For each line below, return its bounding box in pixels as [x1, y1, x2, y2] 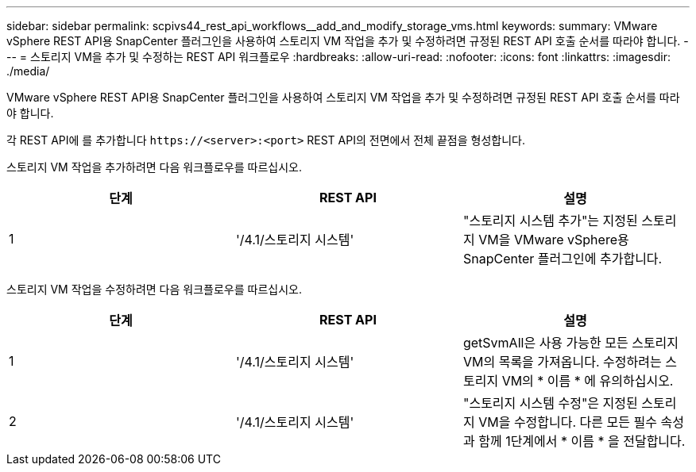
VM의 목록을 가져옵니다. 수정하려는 [462, 354, 662, 370]
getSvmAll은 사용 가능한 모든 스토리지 [462, 335, 679, 351]
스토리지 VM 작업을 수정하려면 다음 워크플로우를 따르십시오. [6, 282, 302, 296]
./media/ [6, 64, 50, 78]
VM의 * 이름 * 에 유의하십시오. [501, 373, 674, 389]
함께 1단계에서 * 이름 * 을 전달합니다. [478, 433, 686, 449]
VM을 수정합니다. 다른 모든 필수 [478, 414, 657, 430]
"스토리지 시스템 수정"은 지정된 [462, 395, 638, 411]
